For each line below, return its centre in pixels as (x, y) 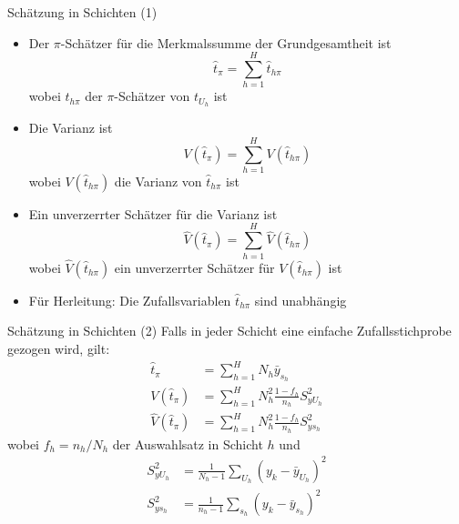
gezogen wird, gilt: (59, 349)
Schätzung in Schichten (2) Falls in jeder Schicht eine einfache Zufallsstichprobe (229, 331)
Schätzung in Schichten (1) (82, 12)
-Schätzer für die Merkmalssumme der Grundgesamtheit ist (226, 42)
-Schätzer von (152, 96)
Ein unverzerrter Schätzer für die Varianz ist (153, 213)
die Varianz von (158, 181)
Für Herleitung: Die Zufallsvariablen (130, 300)
